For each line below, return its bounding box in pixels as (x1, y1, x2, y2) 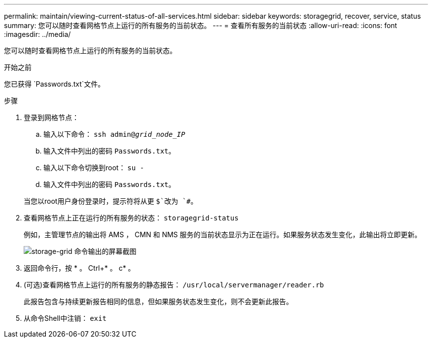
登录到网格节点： (24, 113, 79, 122)
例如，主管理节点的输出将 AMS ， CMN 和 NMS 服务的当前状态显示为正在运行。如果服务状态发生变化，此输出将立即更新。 (24, 230, 422, 239)
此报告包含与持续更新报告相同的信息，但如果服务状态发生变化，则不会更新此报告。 (24, 297, 293, 306)
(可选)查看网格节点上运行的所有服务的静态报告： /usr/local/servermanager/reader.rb (24, 280, 324, 289)
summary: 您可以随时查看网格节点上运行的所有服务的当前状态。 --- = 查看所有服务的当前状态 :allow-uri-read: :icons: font (4, 21, 397, 30)
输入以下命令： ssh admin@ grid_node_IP (43, 130, 185, 138)
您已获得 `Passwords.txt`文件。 (4, 80, 105, 88)
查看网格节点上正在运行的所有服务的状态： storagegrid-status (24, 214, 239, 222)
